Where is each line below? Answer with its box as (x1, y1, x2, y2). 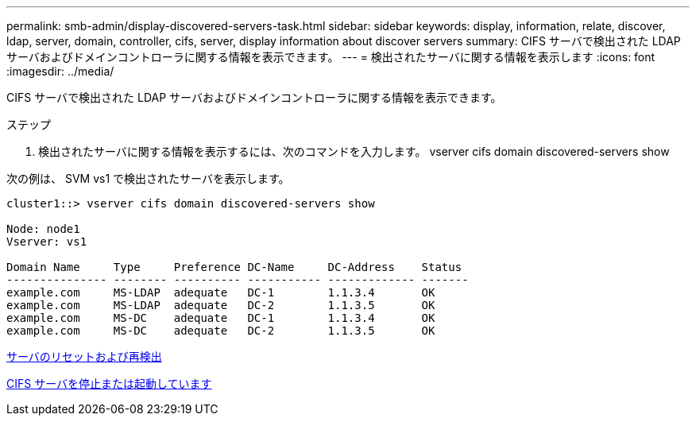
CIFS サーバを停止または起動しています (6, 377, 212, 390)
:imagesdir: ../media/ (6, 64, 114, 78)
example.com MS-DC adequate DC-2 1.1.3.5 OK (6, 324, 435, 337)
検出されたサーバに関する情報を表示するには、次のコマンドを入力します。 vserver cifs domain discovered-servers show (38, 145, 670, 158)
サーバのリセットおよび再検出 (6, 350, 162, 363)
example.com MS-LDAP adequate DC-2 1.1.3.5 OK (6, 299, 435, 312)
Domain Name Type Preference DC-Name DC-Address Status (6, 261, 462, 273)
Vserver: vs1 (6, 235, 87, 248)
